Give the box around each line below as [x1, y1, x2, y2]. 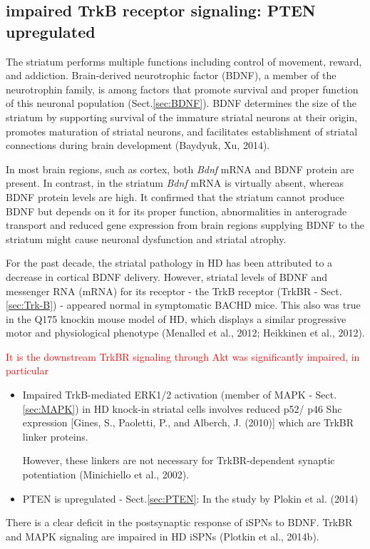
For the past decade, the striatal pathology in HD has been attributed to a [6, 255, 333, 270]
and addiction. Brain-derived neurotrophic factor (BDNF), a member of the [6, 68, 336, 83]
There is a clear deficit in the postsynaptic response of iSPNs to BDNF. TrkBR [6, 515, 353, 530]
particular [6, 363, 48, 378]
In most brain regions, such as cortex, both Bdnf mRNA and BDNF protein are [6, 161, 354, 176]
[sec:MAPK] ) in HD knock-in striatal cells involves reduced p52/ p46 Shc [22, 401, 342, 416]
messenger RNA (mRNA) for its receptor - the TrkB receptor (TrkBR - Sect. [6, 283, 342, 298]
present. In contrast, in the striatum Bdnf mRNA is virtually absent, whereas [6, 175, 344, 190]
